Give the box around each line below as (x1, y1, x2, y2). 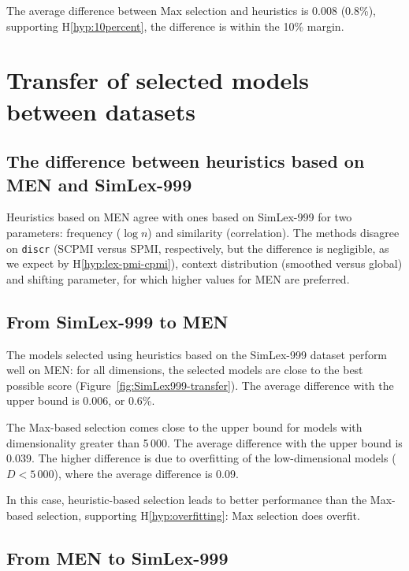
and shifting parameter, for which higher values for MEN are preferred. (6, 270, 350, 287)
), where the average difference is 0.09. (54, 465, 239, 481)
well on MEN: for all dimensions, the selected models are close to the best (6, 362, 363, 378)
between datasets (6, 95, 196, 127)
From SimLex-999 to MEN (6, 309, 229, 333)
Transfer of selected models (6, 64, 309, 96)
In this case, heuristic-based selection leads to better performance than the (6, 491, 367, 508)
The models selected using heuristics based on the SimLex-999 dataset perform (6, 346, 388, 362)
